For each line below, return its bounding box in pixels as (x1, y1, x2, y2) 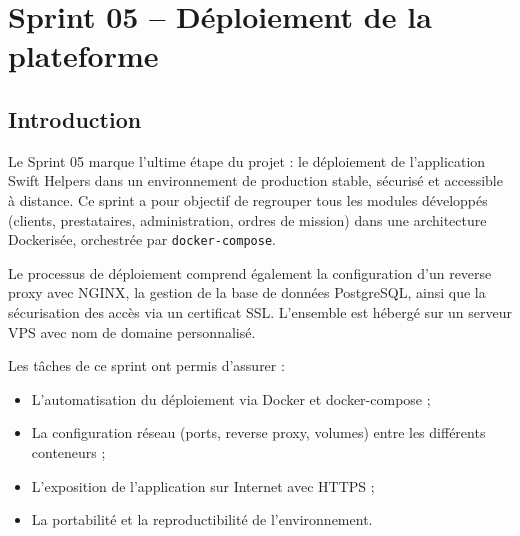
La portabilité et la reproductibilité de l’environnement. (31, 509, 373, 530)
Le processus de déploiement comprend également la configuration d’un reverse (8, 262, 492, 283)
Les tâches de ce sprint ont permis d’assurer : (8, 355, 285, 376)
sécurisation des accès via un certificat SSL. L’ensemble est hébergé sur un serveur (8, 301, 513, 322)
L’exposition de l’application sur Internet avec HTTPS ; (31, 475, 375, 496)
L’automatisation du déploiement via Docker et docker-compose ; (31, 388, 431, 409)
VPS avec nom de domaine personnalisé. (8, 321, 256, 342)
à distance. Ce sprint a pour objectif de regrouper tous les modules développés (8, 189, 488, 210)
